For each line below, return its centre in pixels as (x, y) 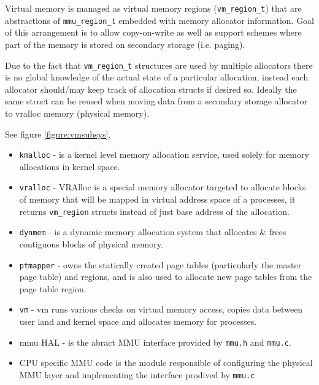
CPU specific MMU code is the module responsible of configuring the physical (166, 363)
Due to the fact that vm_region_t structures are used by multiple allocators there (159, 65)
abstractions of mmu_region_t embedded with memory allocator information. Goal (160, 20)
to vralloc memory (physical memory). (77, 113)
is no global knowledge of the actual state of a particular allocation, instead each (157, 77)
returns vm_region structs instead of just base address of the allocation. (154, 211)
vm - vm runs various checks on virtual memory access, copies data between (161, 309)
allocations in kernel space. (70, 166)
